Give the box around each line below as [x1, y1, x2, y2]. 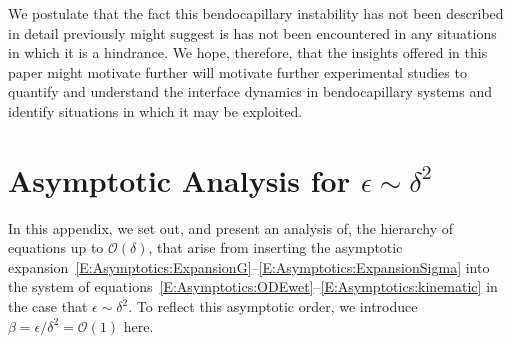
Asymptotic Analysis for [8, 159, 350, 200]
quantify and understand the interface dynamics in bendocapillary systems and [8, 81, 492, 102]
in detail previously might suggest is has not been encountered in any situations [8, 22, 497, 43]
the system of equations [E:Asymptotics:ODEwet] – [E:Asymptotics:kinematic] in [8, 276, 498, 297]
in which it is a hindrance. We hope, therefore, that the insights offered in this [8, 42, 488, 63]
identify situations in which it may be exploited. [8, 100, 303, 121]
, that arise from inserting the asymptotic [148, 237, 403, 258]
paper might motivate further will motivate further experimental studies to [8, 61, 467, 82]
